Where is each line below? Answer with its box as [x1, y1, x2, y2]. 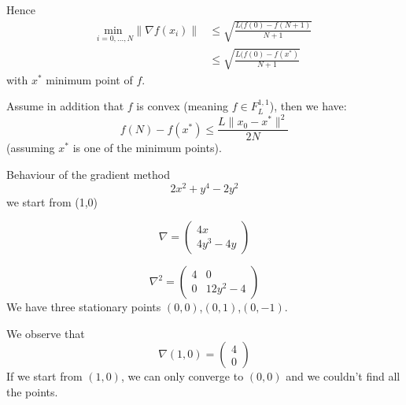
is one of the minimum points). [72, 139, 222, 156]
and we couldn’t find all [286, 368, 400, 385]
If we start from [6, 368, 83, 385]
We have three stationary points [6, 299, 161, 315]
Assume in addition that [6, 98, 124, 114]
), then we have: [269, 98, 347, 114]
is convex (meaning [136, 98, 229, 114]
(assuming [6, 139, 55, 156]
